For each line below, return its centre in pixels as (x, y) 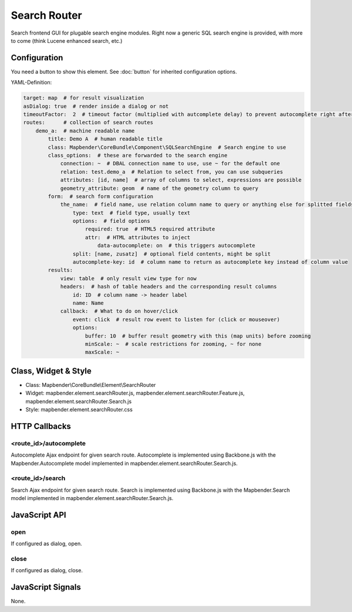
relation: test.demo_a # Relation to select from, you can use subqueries (172, 172)
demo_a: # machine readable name (85, 131)
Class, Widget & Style (51, 371)
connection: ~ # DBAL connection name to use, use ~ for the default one (170, 164)
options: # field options (111, 221)
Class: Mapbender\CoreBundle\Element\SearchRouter (91, 385)
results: (60, 270)
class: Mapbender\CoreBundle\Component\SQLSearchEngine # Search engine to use (167, 147)
